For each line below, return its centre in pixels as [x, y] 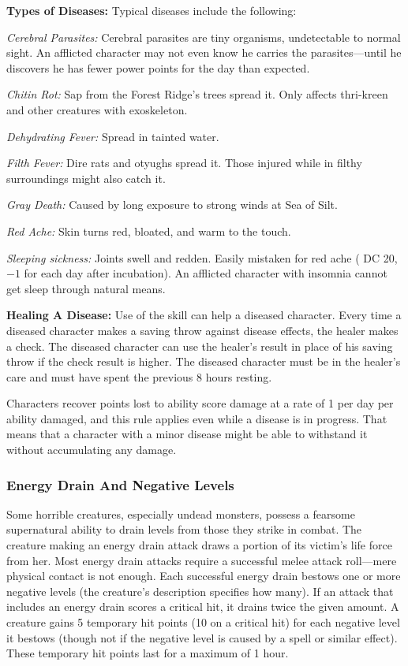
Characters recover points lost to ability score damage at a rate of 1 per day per [200, 403]
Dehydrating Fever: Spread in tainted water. [113, 136]
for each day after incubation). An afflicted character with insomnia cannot [206, 273]
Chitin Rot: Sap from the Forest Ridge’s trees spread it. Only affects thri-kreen [197, 94]
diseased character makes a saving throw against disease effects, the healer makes [202, 330]
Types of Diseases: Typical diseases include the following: [152, 10]
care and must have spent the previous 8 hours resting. [139, 376]
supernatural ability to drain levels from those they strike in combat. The [184, 529]
